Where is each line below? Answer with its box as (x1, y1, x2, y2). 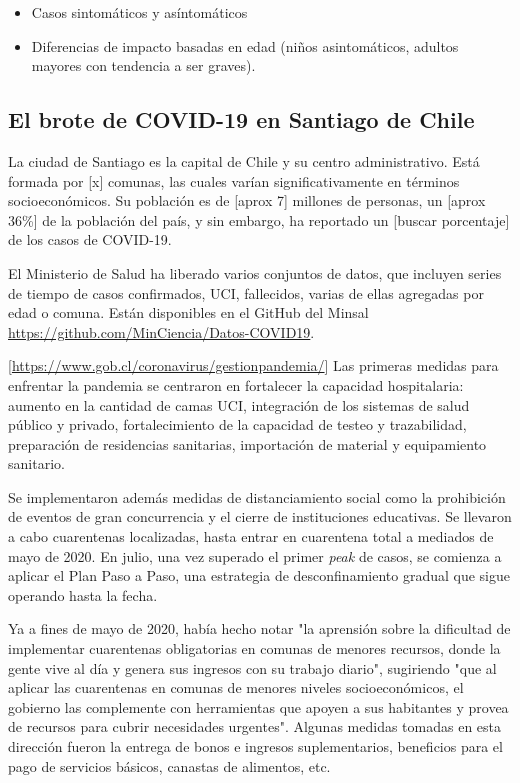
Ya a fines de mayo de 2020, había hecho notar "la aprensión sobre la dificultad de (8, 618, 511, 639)
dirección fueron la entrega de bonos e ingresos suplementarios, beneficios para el (8, 736, 503, 757)
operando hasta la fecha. (8, 584, 158, 605)
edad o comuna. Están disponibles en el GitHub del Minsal (8, 302, 369, 323)
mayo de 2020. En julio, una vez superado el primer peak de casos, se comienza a (8, 545, 502, 566)
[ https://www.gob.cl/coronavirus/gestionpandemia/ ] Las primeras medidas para (8, 355, 499, 376)
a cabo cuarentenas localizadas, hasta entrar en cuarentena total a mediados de (8, 526, 494, 547)
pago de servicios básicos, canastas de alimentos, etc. (8, 755, 331, 776)
